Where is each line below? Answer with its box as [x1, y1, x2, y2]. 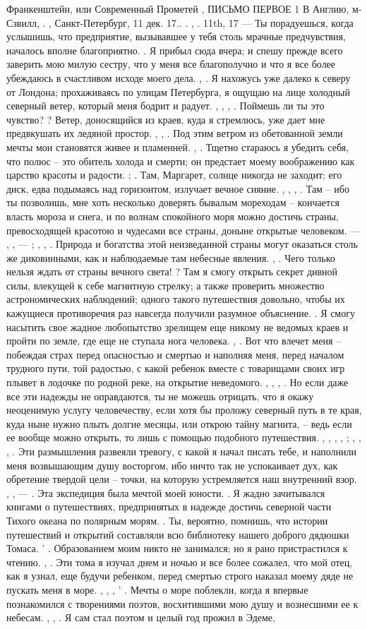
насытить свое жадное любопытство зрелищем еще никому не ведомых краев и [6, 319, 349, 334]
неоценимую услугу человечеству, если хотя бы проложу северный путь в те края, [6, 402, 362, 417]
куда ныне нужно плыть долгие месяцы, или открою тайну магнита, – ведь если [6, 416, 352, 431]
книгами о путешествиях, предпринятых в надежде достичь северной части [6, 499, 332, 514]
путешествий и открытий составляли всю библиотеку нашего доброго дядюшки [6, 527, 349, 541]
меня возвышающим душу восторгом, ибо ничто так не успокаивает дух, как [6, 457, 338, 472]
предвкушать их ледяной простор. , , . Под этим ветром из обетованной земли [6, 126, 343, 140]
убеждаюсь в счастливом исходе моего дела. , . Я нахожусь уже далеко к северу [6, 70, 351, 85]
